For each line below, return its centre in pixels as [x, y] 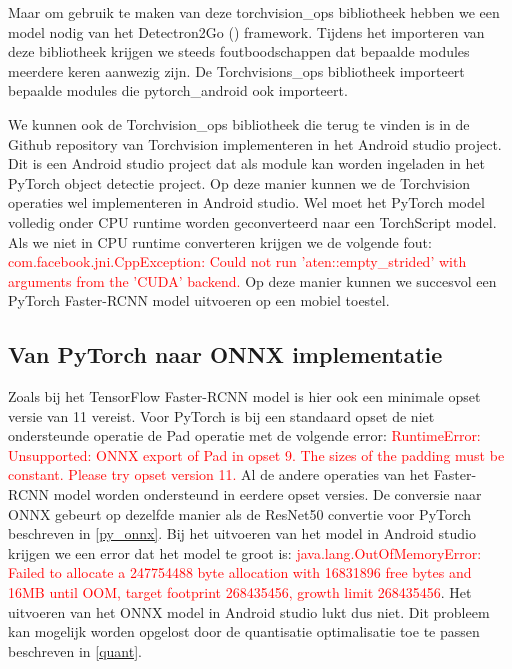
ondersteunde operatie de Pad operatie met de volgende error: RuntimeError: [244, 435]
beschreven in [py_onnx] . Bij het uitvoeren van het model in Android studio [242, 533]
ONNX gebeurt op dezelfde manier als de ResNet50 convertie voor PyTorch [240, 513]
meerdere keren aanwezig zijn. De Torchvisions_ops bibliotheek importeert [236, 70]
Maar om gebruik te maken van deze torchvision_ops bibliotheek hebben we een [254, 12]
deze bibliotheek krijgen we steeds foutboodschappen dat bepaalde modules [239, 51]
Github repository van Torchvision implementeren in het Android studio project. [255, 143]
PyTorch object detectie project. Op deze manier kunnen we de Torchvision [239, 182]
